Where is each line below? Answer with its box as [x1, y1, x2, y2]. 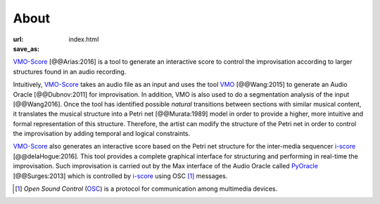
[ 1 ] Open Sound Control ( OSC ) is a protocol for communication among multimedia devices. [15, 184, 278, 193]
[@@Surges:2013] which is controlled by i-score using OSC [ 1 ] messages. [13, 172, 228, 180]
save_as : [13, 44, 40, 53]
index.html [68, 35, 99, 43]
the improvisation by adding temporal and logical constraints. [13, 130, 191, 138]
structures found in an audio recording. [13, 67, 127, 76]
